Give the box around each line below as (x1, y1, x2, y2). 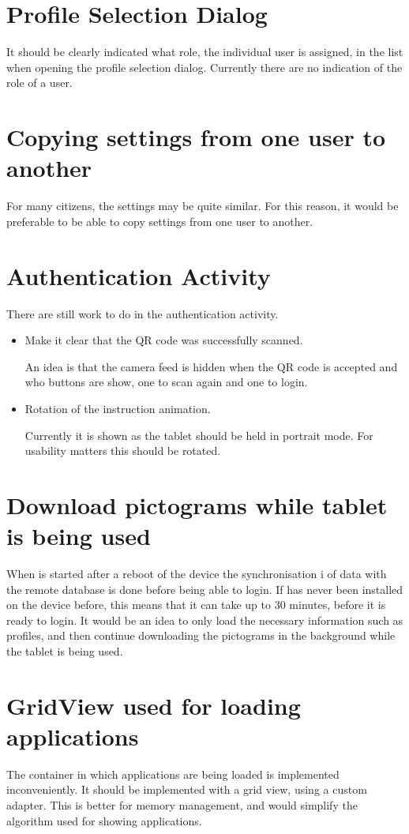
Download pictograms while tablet (6, 488, 388, 520)
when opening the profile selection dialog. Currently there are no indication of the (6, 58, 403, 75)
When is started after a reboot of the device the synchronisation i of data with (6, 565, 387, 581)
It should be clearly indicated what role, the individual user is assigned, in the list (6, 43, 403, 60)
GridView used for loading (6, 689, 301, 721)
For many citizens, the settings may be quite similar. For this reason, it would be (6, 197, 399, 214)
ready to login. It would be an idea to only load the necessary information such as (6, 611, 403, 628)
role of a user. (6, 74, 73, 91)
